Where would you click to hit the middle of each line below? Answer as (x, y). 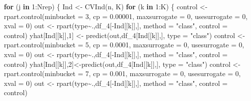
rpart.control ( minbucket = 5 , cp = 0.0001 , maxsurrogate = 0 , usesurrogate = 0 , (124, 45)
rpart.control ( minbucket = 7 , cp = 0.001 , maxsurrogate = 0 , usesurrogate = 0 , (122, 73)
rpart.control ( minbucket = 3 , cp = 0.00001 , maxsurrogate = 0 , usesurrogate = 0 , (126, 16)
